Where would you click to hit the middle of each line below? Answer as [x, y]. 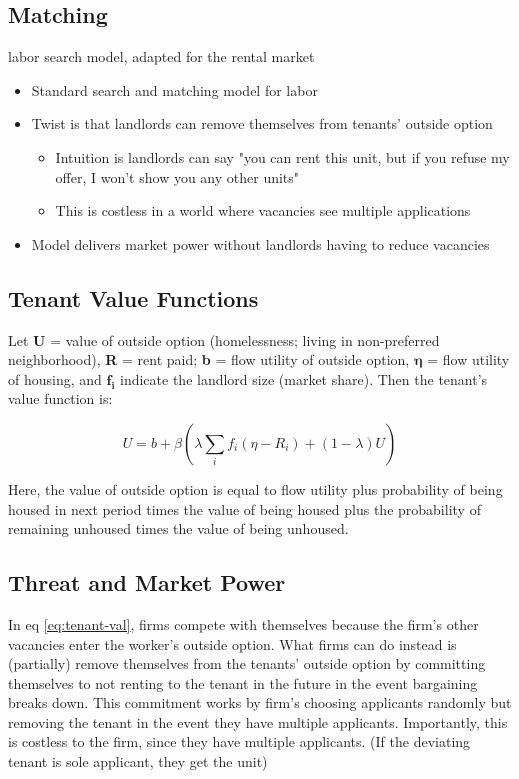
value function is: [60, 398]
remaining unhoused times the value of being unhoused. [178, 528]
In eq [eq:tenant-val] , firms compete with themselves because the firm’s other [243, 623]
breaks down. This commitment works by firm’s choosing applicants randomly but [260, 702]
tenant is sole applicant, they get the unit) [138, 761]
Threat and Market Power [147, 582]
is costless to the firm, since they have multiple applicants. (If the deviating [239, 741]
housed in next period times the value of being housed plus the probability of [244, 508]
